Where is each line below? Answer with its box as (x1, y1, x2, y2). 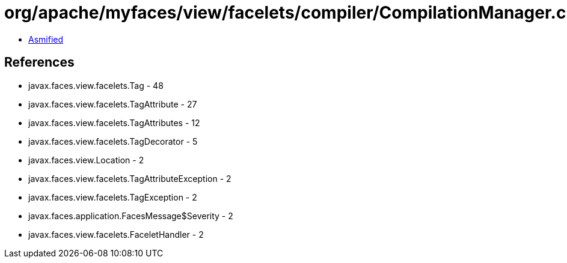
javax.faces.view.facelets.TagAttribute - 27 (28, 98, 197, 109)
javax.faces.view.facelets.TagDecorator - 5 (28, 136, 198, 147)
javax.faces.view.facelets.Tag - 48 (28, 80, 164, 91)
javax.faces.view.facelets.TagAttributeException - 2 (28, 173, 231, 184)
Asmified (28, 34, 64, 44)
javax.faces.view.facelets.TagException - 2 (28, 192, 197, 202)
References (4, 55, 75, 70)
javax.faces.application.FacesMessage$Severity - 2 (28, 210, 233, 221)
